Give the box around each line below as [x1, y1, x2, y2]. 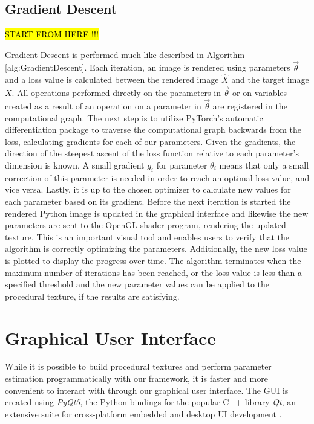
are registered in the [212, 100, 287, 112]
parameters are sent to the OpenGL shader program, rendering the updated [5, 219, 286, 231]
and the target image [231, 73, 309, 86]
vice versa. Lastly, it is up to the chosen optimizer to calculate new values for [5, 183, 291, 196]
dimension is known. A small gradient [5, 159, 145, 172]
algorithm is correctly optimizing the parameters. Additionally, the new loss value [5, 242, 307, 255]
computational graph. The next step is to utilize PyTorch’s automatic [5, 111, 263, 124]
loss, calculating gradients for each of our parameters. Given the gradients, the [5, 135, 296, 147]
